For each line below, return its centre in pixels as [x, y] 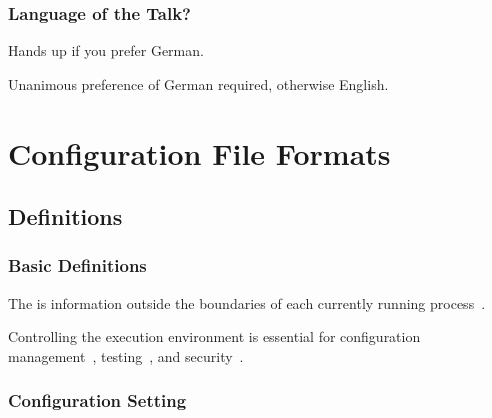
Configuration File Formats [199, 152]
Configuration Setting [97, 400]
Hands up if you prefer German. [106, 50]
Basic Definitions [77, 265]
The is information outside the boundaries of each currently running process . [247, 302]
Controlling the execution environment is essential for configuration [214, 336]
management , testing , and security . [126, 355]
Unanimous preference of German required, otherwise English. [198, 83]
